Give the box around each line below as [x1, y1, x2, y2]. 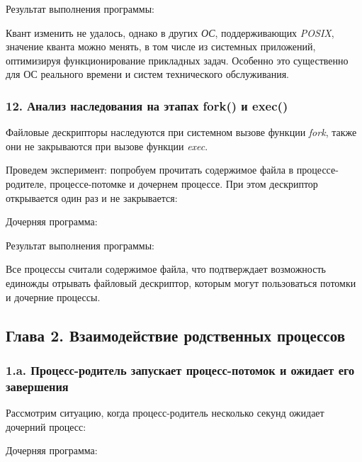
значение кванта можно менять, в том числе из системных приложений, [6, 39, 316, 54]
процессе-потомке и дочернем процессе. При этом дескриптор [50, 176, 318, 191]
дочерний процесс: [6, 419, 86, 434]
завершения [6, 377, 69, 395]
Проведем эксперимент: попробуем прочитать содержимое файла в [6, 162, 294, 177]
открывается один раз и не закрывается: [6, 190, 178, 205]
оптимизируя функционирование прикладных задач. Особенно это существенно [6, 52, 349, 67]
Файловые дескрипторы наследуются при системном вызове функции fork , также [6, 125, 357, 140]
